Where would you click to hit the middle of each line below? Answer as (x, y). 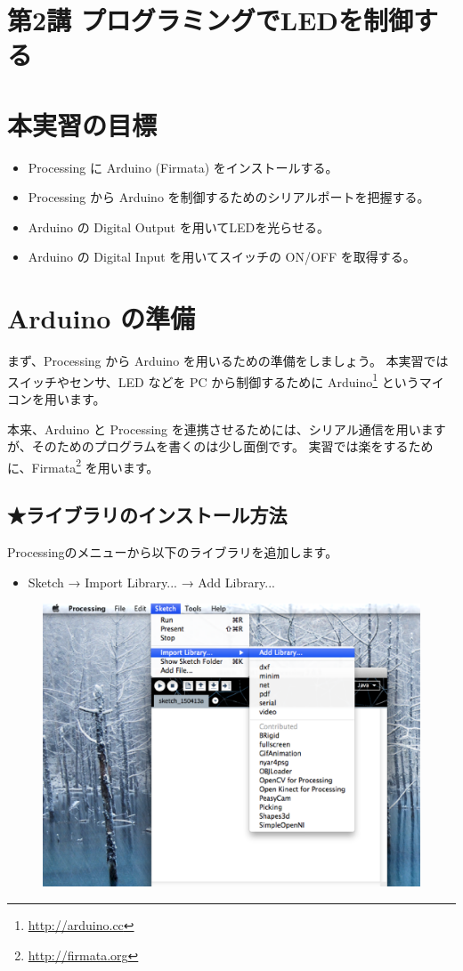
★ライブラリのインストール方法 (147, 515)
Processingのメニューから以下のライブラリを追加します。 (173, 552)
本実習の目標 (82, 124)
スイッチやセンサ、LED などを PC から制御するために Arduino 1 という (213, 380)
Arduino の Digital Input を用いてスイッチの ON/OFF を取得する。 (222, 257)
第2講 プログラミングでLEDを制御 (211, 20)
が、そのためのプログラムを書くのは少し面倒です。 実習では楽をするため (220, 446)
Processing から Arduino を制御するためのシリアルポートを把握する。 (229, 197)
